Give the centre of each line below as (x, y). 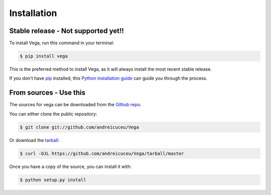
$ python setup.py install (53, 180)
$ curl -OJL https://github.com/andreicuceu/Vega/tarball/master (102, 153)
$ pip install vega (44, 56)
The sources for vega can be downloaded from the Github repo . (75, 105)
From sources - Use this (47, 93)
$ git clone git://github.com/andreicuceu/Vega (79, 127)
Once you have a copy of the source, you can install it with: (71, 166)
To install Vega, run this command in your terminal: (62, 43)
